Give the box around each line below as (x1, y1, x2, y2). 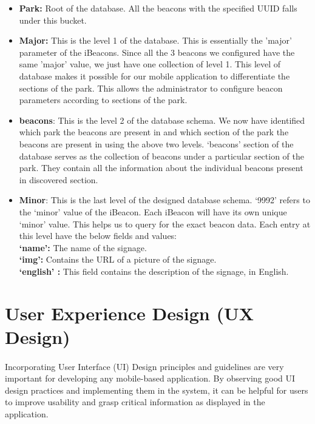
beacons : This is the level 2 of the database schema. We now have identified (19, 113, 305, 126)
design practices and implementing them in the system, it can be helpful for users (5, 383, 308, 396)
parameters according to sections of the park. (19, 93, 188, 106)
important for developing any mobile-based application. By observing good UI (5, 372, 296, 385)
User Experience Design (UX (5, 300, 254, 325)
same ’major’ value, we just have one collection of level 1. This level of (19, 58, 281, 70)
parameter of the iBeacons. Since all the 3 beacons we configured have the (19, 45, 295, 58)
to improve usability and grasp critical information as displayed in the (5, 395, 265, 408)
